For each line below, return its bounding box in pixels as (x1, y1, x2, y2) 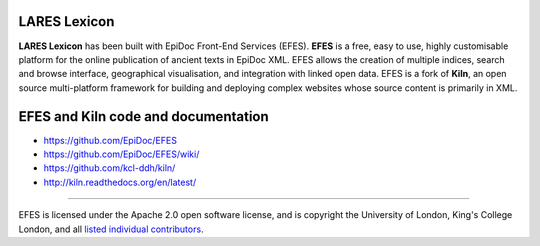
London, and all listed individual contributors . (18, 223, 204, 235)
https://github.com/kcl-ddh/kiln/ (43, 162, 176, 174)
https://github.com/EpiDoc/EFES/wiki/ (43, 148, 200, 160)
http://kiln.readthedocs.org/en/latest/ (43, 176, 197, 188)
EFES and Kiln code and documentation (18, 108, 269, 125)
